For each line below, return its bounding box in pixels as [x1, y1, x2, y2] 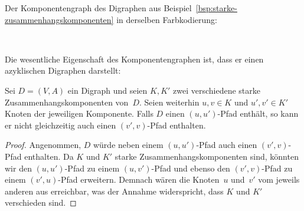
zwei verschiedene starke [173, 84, 261, 96]
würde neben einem [93, 139, 164, 151]
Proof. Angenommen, [5, 139, 81, 151]
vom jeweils [258, 173, 300, 186]
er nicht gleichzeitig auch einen [5, 118, 116, 131]
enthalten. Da [24, 150, 74, 162]
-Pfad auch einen [196, 139, 257, 151]
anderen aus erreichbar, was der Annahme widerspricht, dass [5, 184, 224, 197]
